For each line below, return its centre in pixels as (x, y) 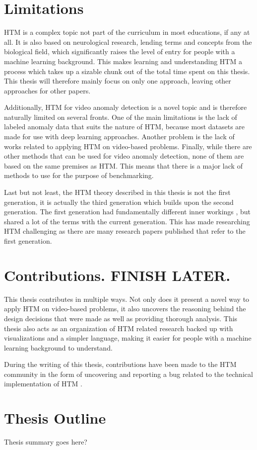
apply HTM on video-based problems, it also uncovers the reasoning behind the (125, 309)
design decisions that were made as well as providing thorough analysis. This (121, 318)
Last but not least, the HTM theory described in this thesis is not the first (117, 192)
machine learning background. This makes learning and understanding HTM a (123, 61)
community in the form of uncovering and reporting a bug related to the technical (128, 374)
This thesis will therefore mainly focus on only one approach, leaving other (118, 81)
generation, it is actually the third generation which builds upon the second (119, 202)
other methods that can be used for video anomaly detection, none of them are (124, 156)
